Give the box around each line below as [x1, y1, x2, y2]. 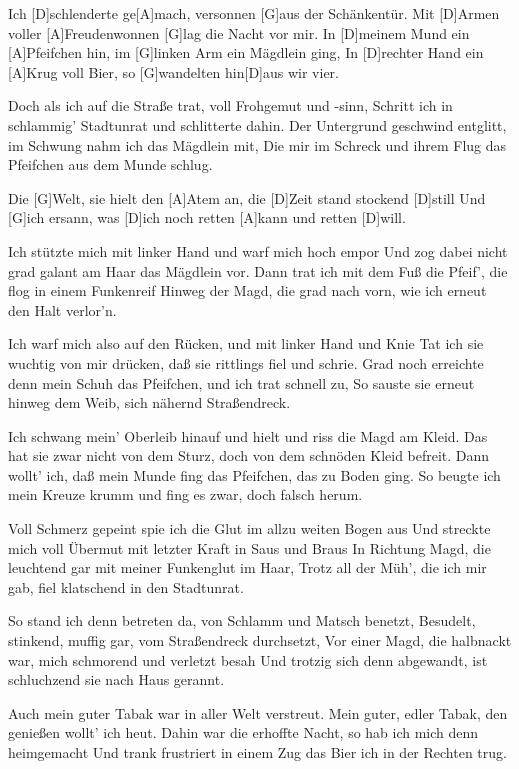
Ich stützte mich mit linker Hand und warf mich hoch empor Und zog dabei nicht [8, 240, 508, 261]
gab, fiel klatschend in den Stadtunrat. [8, 576, 244, 597]
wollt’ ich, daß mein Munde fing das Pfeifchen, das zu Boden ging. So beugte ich [8, 464, 501, 485]
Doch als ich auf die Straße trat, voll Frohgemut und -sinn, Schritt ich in [8, 95, 453, 116]
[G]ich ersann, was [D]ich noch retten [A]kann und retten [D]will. [8, 207, 406, 228]
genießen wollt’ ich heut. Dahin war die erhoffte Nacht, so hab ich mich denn [8, 722, 479, 743]
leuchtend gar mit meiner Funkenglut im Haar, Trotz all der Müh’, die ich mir [8, 557, 487, 578]
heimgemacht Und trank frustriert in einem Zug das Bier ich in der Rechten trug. [8, 742, 507, 762]
